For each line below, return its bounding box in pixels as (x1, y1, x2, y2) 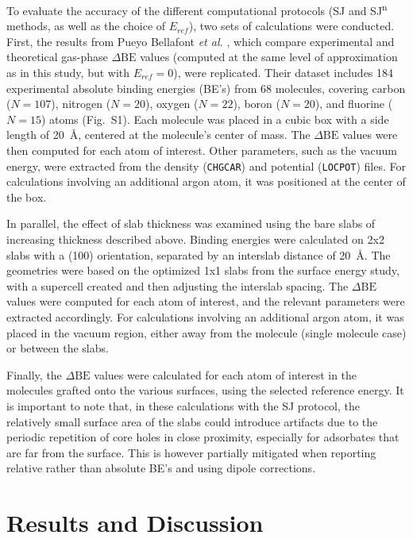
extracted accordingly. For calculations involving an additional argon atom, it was (6, 309, 404, 325)
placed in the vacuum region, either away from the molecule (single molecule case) (6, 324, 407, 341)
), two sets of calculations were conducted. (188, 17, 395, 34)
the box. (6, 188, 47, 205)
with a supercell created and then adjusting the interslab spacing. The (6, 277, 349, 294)
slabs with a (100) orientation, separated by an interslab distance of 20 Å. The (6, 246, 391, 263)
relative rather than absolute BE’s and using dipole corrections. (6, 460, 316, 476)
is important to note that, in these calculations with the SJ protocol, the (6, 397, 361, 414)
